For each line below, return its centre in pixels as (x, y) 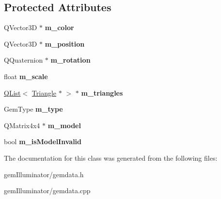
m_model (64, 125)
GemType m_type (33, 109)
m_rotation (71, 60)
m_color (59, 27)
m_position (65, 43)
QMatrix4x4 (22, 125)
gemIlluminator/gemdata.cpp (47, 191)
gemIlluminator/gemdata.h (44, 174)
